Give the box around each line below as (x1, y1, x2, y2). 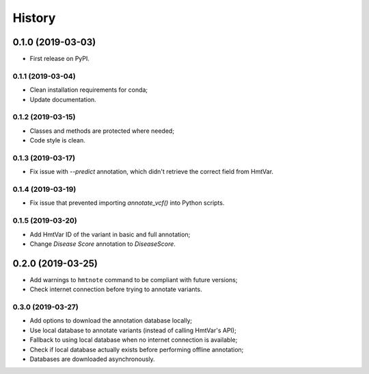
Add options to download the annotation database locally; (29, 316, 193, 325)
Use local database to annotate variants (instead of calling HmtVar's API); (29, 326, 237, 334)
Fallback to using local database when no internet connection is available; (29, 336, 238, 344)
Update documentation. (29, 95, 97, 103)
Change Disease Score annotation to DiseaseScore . (29, 240, 176, 248)
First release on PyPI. (29, 55, 90, 63)
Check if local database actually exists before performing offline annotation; (29, 345, 244, 353)
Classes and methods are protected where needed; (29, 127, 174, 135)
